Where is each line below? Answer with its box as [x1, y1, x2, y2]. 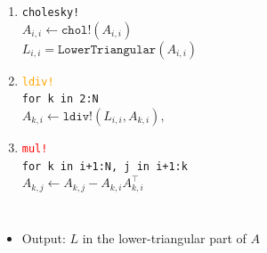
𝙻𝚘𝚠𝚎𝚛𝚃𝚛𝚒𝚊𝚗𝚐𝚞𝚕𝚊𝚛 [57, 43, 157, 56]
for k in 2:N [21, 93, 99, 106]
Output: [21, 229, 66, 248]
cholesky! [21, 6, 80, 19]
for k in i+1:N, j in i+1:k [21, 159, 188, 173]
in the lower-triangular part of [82, 229, 247, 248]
